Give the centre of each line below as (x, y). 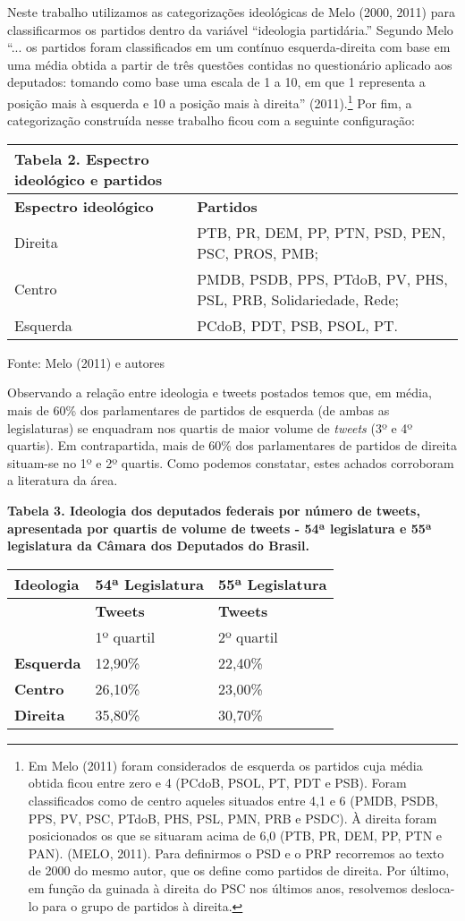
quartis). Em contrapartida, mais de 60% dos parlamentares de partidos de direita (232, 445)
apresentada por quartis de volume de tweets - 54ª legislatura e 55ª (220, 528)
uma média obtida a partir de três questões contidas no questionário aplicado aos (230, 64)
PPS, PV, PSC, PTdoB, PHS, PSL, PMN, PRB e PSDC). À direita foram (232, 818)
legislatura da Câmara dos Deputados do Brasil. (158, 546)
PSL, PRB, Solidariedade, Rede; (298, 299)
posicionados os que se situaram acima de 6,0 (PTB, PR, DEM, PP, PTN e (235, 836)
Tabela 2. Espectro (82, 158)
